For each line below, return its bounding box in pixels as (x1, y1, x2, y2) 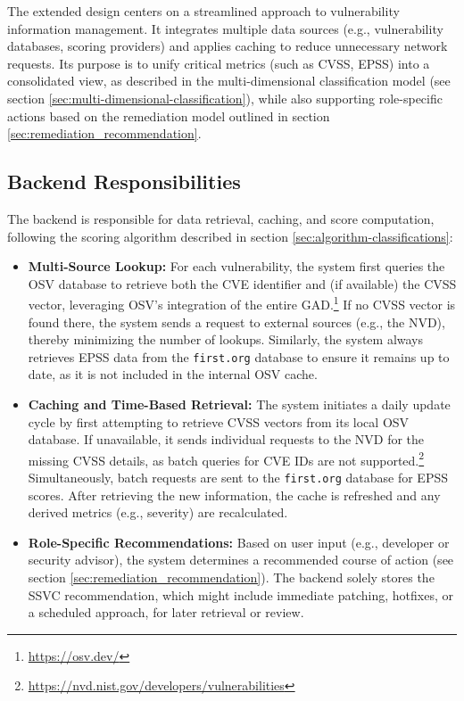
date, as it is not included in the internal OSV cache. (28, 365, 318, 383)
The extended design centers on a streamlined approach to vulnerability (7, 2, 400, 20)
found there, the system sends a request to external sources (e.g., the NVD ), (28, 312, 445, 331)
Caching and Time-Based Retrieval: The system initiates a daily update (28, 395, 451, 414)
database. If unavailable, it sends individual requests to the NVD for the (28, 430, 425, 449)
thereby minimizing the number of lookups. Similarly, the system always (28, 330, 424, 349)
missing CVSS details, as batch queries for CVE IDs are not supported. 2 (28, 448, 425, 469)
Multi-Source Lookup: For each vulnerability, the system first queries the (28, 257, 445, 276)
